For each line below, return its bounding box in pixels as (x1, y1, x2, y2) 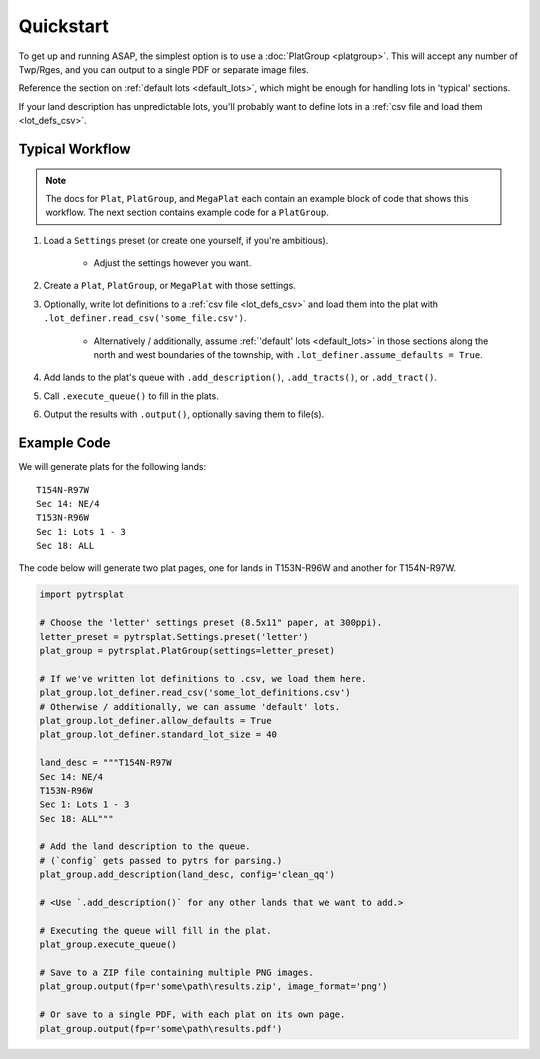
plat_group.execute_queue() (39, 939, 177, 950)
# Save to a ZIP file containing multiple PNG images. (39, 966, 314, 978)
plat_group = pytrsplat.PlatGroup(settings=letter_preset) (39, 645, 335, 656)
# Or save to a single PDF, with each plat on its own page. (39, 1009, 346, 1020)
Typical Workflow (18, 140, 131, 157)
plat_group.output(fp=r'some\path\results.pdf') (39, 1023, 283, 1034)
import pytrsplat (39, 589, 125, 600)
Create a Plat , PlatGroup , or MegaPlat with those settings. (43, 280, 297, 292)
